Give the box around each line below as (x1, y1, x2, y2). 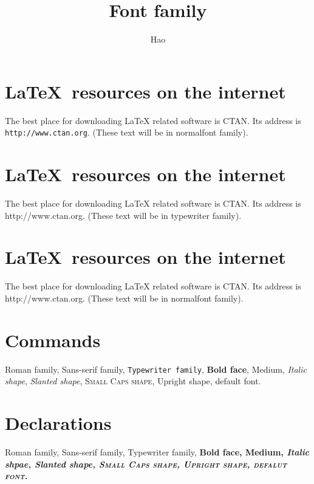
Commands (5, 327, 101, 352)
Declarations (5, 410, 112, 435)
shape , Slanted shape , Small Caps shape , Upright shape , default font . (5, 375, 261, 387)
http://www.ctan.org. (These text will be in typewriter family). (5, 209, 242, 221)
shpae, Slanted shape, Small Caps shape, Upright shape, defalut (5, 457, 287, 470)
